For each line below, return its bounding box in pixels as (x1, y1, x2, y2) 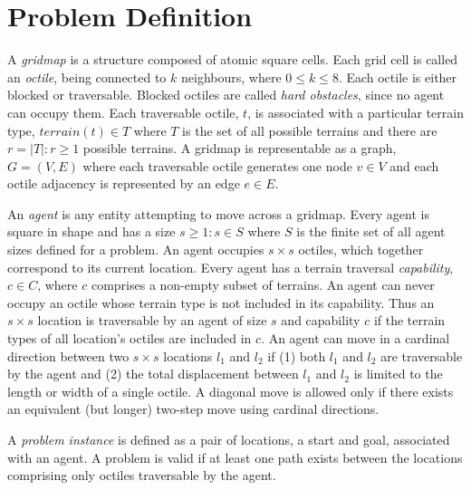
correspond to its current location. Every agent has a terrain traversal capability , (7, 257, 454, 276)
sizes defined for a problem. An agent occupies (7, 240, 264, 259)
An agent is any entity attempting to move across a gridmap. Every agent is (7, 204, 429, 223)
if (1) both (267, 346, 326, 365)
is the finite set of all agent (296, 222, 446, 241)
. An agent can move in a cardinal (261, 329, 450, 348)
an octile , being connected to (7, 67, 167, 86)
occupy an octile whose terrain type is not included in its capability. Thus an (7, 293, 435, 312)
